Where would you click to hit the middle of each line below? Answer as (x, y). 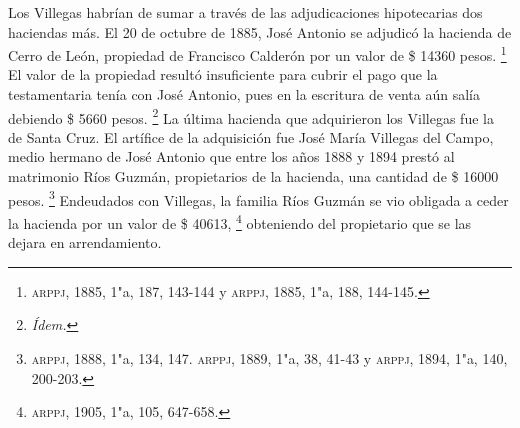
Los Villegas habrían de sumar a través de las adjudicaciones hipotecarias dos (245, 12)
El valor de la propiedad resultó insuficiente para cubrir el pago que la (223, 74)
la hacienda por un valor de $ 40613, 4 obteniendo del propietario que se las (240, 221)
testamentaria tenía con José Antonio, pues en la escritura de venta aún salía (244, 94)
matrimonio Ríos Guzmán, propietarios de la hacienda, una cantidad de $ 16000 (253, 176)
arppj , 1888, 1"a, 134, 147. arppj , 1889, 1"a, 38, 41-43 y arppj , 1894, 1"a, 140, (269, 357)
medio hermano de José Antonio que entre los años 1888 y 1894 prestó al (231, 156)
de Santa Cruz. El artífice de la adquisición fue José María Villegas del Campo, (251, 136)
